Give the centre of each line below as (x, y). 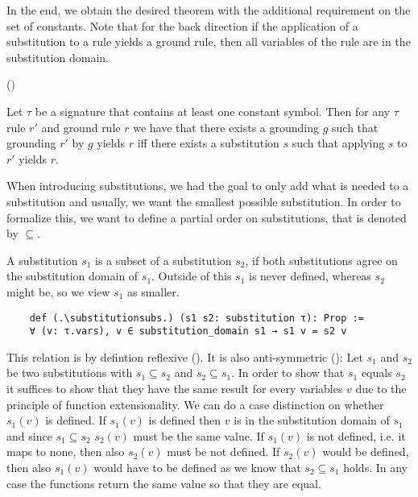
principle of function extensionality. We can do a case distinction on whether (195, 404)
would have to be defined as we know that (197, 467)
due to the (381, 388)
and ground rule (81, 127)
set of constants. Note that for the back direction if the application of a (182, 25)
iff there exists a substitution (208, 143)
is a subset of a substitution (163, 260)
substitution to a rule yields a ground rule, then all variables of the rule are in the (209, 41)
